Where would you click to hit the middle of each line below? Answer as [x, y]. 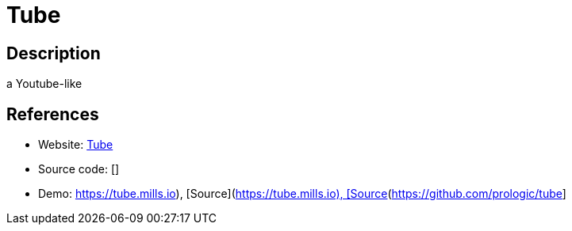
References [53, 114]
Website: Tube [76, 145]
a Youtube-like [44, 84]
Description [54, 53]
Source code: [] [79, 169]
